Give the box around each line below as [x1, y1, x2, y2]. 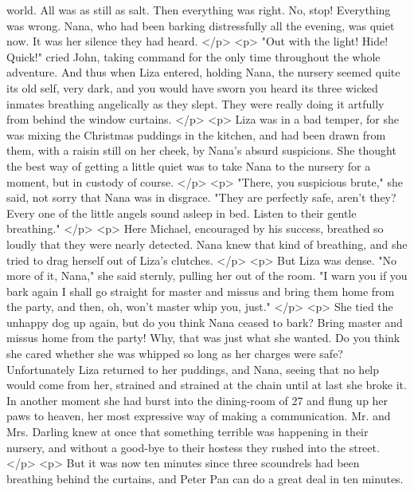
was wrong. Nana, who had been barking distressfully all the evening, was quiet [6, 17, 395, 33]
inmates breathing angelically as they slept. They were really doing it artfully [6, 95, 385, 112]
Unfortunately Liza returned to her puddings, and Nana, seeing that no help [6, 360, 380, 377]
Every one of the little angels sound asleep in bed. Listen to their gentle [6, 204, 357, 221]
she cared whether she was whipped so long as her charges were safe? [6, 345, 343, 362]
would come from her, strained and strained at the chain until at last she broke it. [6, 376, 407, 393]
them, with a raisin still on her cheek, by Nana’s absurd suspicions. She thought [6, 142, 396, 159]
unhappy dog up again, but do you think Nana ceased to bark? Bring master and [6, 313, 403, 330]
